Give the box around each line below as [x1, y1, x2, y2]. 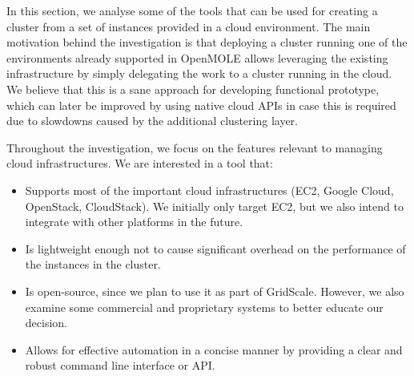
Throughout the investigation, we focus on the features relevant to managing [6, 139, 383, 156]
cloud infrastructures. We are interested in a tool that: [6, 155, 273, 172]
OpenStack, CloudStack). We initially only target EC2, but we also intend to [25, 197, 404, 214]
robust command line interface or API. [25, 357, 215, 374]
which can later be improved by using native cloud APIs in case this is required [6, 96, 396, 113]
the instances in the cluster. [25, 256, 161, 273]
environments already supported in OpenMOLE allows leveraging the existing [6, 49, 388, 66]
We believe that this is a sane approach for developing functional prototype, [6, 80, 380, 97]
